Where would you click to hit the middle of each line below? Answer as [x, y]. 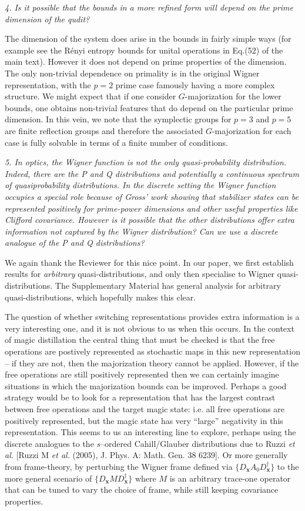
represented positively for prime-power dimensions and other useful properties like [151, 208]
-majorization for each [252, 130]
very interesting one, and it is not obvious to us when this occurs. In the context [150, 328]
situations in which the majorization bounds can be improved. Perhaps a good [146, 385]
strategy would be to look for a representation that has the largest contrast [140, 397]
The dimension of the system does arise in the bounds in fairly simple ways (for [148, 39]
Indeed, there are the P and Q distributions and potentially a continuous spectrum [152, 173]
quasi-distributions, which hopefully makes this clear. [100, 297]
